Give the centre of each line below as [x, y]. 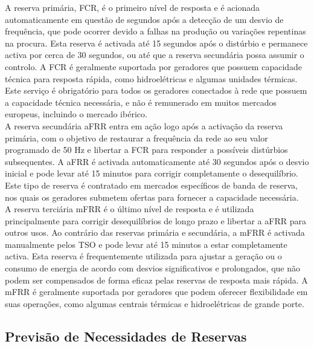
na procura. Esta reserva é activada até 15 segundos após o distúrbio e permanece [156, 43]
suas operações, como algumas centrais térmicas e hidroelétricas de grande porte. [155, 303]
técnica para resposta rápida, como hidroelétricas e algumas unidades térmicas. [151, 78]
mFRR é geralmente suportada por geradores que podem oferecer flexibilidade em [156, 292]
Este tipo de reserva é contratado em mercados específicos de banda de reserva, [151, 185]
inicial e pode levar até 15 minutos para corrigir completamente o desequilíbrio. [152, 173]
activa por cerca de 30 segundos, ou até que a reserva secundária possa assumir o [155, 55]
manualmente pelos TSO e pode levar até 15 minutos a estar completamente [146, 244]
